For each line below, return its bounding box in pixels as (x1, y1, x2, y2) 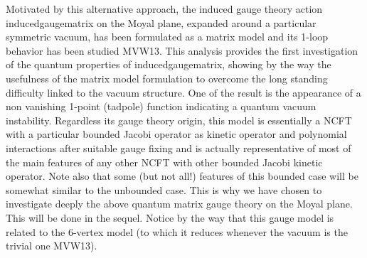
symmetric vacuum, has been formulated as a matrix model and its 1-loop (6, 29, 329, 44)
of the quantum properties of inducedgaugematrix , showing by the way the (6, 57, 331, 72)
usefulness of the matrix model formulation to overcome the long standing (6, 70, 328, 85)
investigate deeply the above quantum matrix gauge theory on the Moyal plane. (6, 196, 353, 211)
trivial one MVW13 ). (6, 238, 97, 253)
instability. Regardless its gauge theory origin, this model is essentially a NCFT (6, 112, 352, 127)
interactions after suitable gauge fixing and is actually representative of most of (6, 140, 351, 155)
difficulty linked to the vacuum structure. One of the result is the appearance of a (6, 85, 361, 100)
